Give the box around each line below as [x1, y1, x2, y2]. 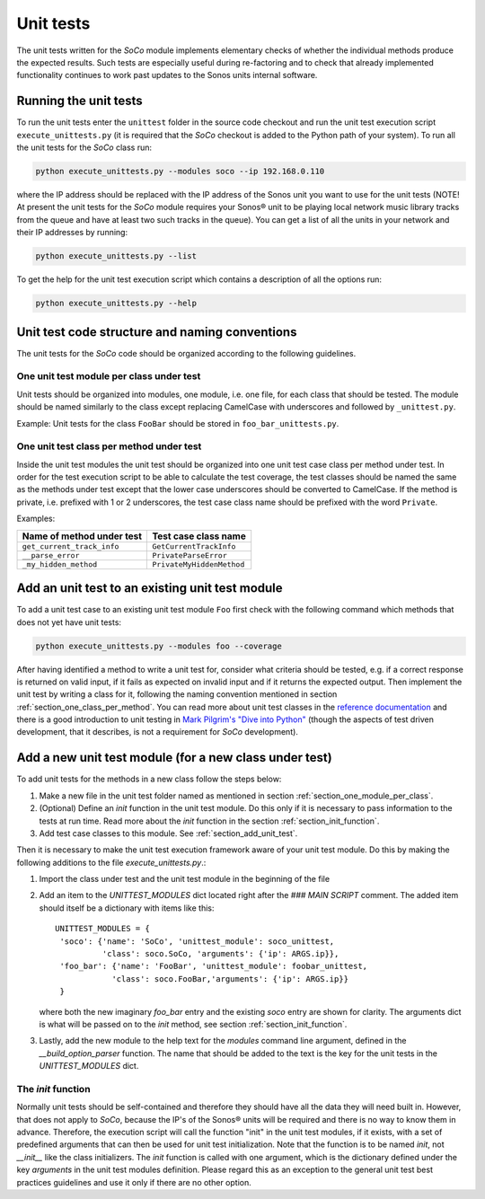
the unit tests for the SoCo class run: [16, 142, 153, 153]
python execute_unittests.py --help [35, 298, 198, 309]
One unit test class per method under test [16, 440, 202, 453]
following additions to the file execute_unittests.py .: [16, 857, 207, 868]
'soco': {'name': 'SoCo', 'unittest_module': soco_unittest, [59, 936, 335, 947]
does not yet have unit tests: [16, 616, 121, 628]
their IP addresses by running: [16, 227, 128, 238]
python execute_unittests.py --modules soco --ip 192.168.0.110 [35, 166, 325, 176]
